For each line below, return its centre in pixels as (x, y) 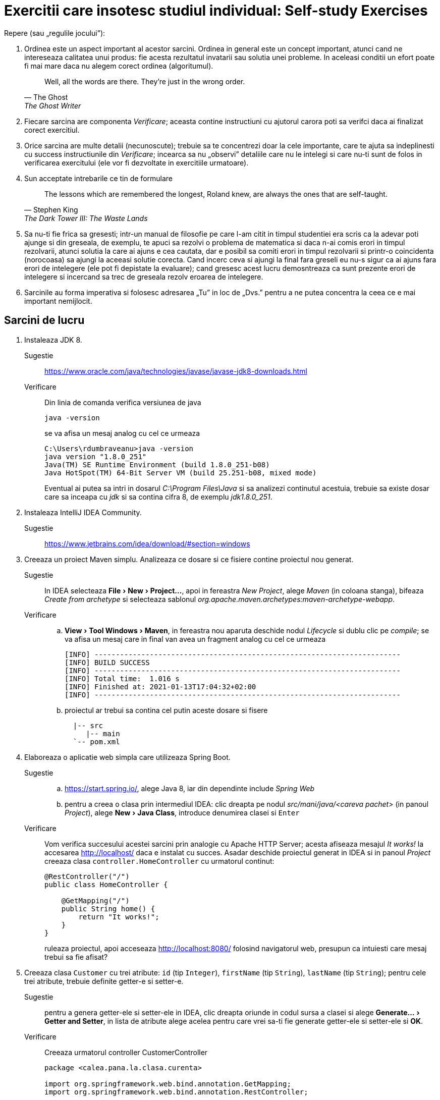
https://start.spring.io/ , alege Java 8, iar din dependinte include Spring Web (190, 788)
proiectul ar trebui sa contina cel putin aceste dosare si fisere (166, 710)
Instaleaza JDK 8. (53, 340)
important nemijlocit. (58, 301)
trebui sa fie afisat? (76, 957)
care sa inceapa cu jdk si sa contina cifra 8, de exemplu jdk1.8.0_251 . (158, 497)
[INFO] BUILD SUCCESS (107, 662)
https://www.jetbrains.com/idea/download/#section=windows (147, 543)
